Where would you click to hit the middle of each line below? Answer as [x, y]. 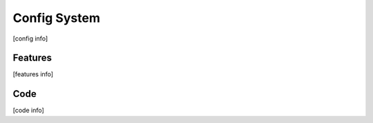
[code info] [28, 111]
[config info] [30, 38]
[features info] [33, 74]
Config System [56, 18]
